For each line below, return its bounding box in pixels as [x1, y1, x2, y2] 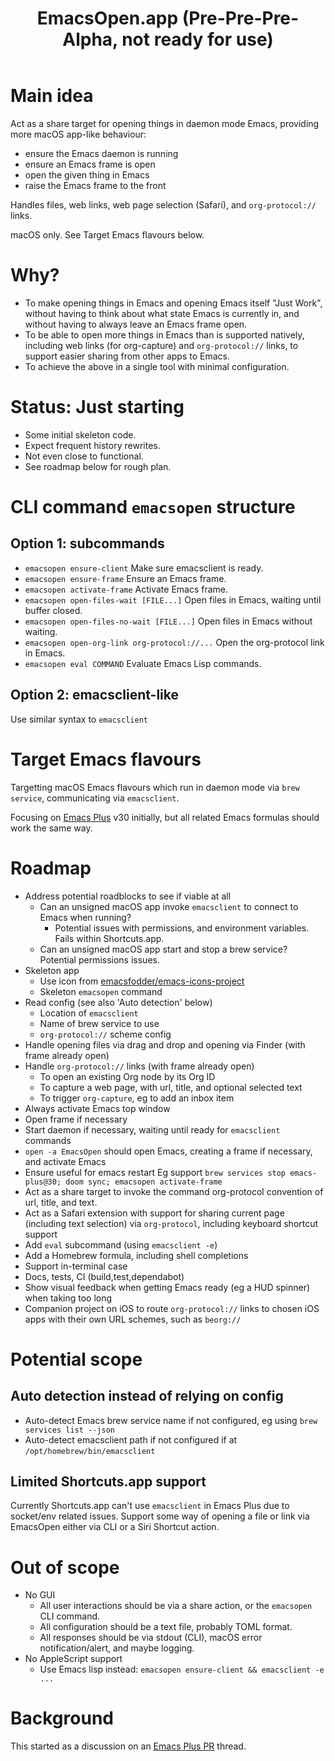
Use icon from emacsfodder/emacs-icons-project [39, 975, 245, 987]
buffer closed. [24, 604, 83, 616]
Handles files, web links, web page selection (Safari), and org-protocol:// [10, 198, 317, 211]
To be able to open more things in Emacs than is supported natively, [24, 328, 305, 341]
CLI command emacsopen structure [10, 496, 296, 518]
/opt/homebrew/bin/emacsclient [24, 1446, 156, 1456]
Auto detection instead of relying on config [10, 1388, 284, 1405]
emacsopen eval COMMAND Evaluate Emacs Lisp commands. [24, 657, 262, 669]
